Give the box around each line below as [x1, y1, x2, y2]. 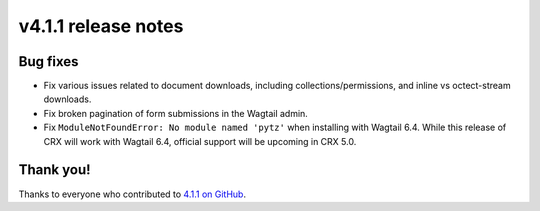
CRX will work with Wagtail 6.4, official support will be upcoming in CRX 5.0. [43, 135, 357, 147]
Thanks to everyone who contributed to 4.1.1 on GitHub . [18, 188, 247, 200]
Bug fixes [18, 53, 79, 70]
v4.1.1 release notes [18, 15, 184, 37]
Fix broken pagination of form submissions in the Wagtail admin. [43, 107, 309, 119]
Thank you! [18, 161, 91, 179]
